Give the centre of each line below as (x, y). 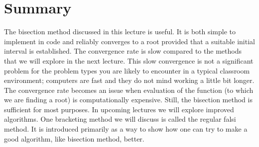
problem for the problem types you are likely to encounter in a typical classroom (127, 70)
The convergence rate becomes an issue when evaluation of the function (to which (129, 90)
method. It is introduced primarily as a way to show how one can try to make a (126, 129)
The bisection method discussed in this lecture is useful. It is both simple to (120, 32)
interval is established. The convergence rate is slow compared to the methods (123, 51)
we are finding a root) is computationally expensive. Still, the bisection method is (128, 100)
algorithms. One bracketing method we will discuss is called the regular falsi (120, 119)
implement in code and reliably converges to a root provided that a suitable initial (129, 41)
